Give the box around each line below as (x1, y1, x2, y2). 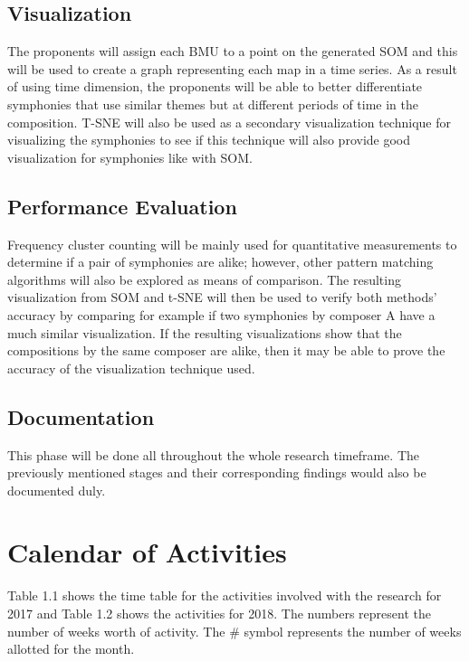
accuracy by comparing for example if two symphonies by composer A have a (7, 305, 435, 324)
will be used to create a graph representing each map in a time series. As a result (7, 59, 457, 78)
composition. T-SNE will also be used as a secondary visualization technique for (7, 112, 451, 131)
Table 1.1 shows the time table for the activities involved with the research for (7, 586, 442, 605)
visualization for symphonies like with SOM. (7, 147, 253, 166)
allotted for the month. (7, 639, 135, 658)
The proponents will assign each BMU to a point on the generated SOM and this (7, 42, 458, 61)
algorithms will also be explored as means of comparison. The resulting (7, 269, 401, 288)
